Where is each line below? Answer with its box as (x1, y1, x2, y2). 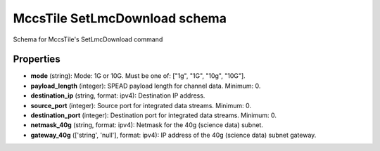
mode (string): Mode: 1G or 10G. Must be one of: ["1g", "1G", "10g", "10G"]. (30, 72, 246, 80)
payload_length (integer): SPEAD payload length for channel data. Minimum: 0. (30, 81, 261, 90)
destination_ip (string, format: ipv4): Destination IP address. (30, 91, 205, 100)
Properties (13, 53, 61, 65)
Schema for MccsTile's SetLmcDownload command (13, 35, 163, 44)
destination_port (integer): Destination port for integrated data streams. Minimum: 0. (30, 111, 277, 119)
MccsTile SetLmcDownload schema (13, 11, 227, 26)
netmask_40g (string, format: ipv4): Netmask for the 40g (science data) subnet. (30, 121, 264, 129)
